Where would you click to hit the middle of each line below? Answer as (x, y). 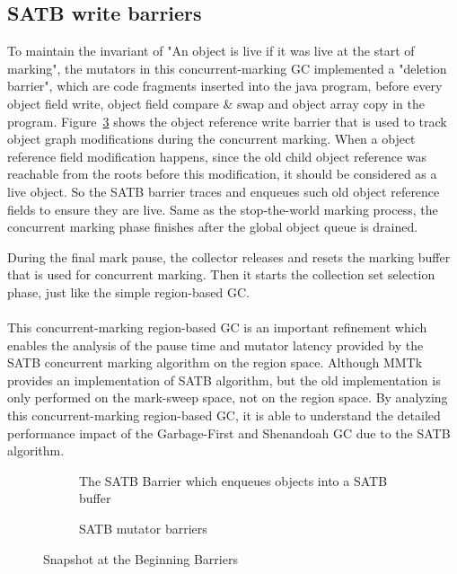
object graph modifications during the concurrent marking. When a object (211, 139)
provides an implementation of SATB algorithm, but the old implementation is (224, 380)
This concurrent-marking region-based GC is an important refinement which (217, 327)
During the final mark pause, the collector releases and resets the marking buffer (229, 256)
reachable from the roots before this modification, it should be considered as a (222, 174)
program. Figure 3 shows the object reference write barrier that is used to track (227, 121)
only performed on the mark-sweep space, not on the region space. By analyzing (228, 397)
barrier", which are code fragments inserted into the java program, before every (225, 86)
